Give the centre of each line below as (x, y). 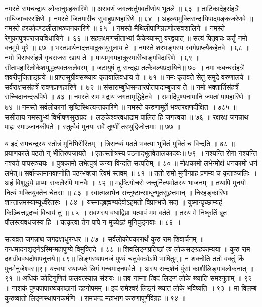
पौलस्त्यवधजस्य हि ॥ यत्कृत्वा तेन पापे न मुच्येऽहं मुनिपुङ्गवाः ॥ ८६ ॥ (92, 222)
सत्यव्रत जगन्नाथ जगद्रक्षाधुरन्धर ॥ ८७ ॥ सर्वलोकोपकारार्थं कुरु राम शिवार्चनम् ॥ (104, 239)
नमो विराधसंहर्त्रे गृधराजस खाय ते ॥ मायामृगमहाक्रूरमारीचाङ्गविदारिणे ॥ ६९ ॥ (102, 57)
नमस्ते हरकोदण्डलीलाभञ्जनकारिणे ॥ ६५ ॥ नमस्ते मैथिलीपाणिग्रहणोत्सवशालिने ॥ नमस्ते (115, 28)
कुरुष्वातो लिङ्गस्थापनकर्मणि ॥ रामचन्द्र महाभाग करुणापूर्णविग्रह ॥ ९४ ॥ (95, 298)
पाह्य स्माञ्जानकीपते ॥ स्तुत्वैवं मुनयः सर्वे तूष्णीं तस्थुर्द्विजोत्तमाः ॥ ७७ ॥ (92, 126)
